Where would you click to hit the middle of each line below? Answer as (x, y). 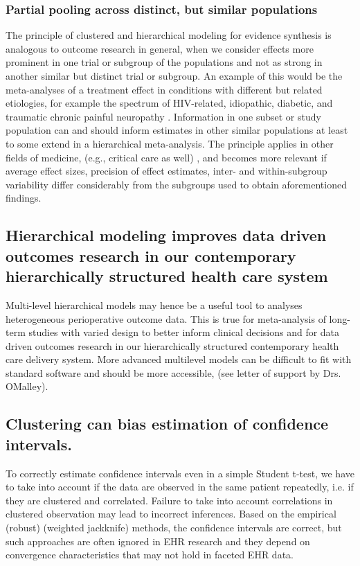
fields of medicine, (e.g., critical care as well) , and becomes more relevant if (166, 157)
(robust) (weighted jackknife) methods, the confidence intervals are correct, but (174, 528)
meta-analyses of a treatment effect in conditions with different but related (164, 89)
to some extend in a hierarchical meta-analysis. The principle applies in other (170, 143)
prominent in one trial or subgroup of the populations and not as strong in (164, 62)
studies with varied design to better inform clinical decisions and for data (184, 332)
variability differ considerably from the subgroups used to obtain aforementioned (176, 184)
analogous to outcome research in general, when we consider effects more (160, 48)
